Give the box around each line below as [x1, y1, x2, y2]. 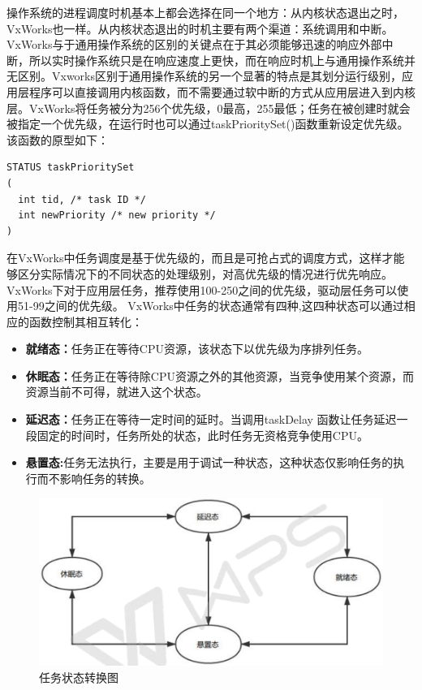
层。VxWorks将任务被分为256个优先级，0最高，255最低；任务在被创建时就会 [6, 99, 411, 116]
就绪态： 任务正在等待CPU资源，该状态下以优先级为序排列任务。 [25, 340, 368, 357]
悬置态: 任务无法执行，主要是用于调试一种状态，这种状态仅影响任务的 [25, 454, 394, 471]
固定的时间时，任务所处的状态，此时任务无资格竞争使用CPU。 [37, 426, 368, 443]
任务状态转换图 [39, 668, 118, 685]
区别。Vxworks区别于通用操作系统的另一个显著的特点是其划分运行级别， [17, 67, 403, 84]
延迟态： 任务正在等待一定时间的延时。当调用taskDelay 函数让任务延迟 [25, 411, 397, 428]
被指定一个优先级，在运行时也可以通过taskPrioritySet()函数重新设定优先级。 [6, 115, 409, 132]
